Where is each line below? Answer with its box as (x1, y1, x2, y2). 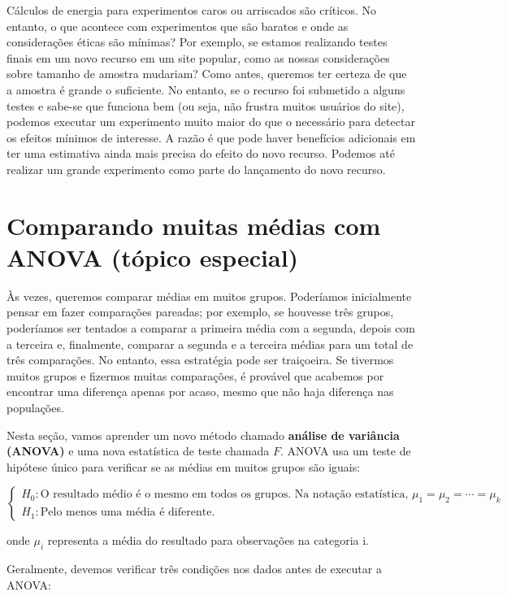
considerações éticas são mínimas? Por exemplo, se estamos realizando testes (6, 33, 388, 50)
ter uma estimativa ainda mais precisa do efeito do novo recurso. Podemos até (6, 145, 395, 162)
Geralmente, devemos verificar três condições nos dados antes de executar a (6, 560, 382, 577)
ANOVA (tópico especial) (6, 240, 299, 273)
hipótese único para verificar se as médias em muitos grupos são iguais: (6, 458, 361, 475)
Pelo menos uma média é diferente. (40, 507, 215, 519)
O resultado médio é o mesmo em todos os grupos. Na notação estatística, (40, 489, 409, 501)
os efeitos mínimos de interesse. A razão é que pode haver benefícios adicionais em (6, 128, 416, 146)
